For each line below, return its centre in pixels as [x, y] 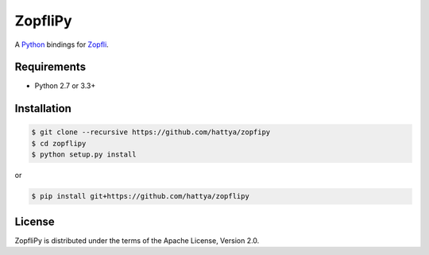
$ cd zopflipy [59, 143]
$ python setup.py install [84, 155]
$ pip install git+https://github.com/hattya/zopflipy [140, 196]
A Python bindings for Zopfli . [62, 44]
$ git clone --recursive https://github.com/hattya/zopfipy [151, 132]
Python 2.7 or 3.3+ [65, 86]
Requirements [50, 67]
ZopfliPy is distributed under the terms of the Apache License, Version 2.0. [137, 240]
